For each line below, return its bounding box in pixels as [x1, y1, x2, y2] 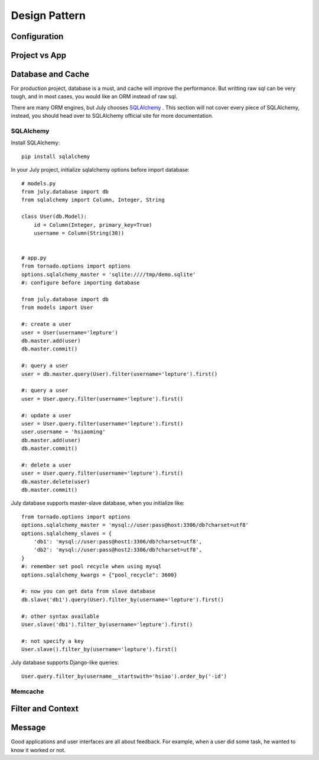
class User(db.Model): [21, 213, 87, 220]
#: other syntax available [21, 613, 100, 620]
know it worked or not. [11, 746, 66, 753]
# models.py [21, 180, 56, 186]
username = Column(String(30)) [33, 230, 125, 236]
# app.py [21, 255, 47, 262]
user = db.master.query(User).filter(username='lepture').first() [21, 371, 218, 377]
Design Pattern [11, 9, 86, 22]
